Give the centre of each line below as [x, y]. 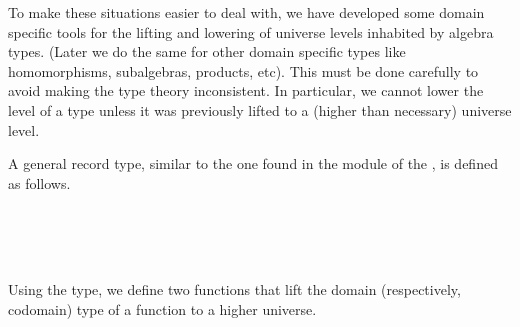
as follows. [39, 182]
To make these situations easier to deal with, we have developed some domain [246, 12]
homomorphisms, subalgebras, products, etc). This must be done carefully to [243, 70]
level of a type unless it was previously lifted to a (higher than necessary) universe [260, 109]
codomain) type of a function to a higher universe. [162, 308]
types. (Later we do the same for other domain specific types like [207, 51]
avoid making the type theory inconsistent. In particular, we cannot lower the [246, 90]
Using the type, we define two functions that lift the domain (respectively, [234, 289]
